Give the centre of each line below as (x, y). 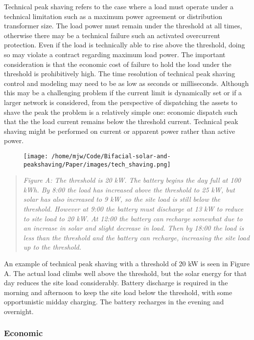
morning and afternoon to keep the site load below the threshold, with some (118, 292)
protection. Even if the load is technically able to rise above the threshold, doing (125, 45)
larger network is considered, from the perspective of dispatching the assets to (121, 102)
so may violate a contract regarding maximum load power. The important (115, 54)
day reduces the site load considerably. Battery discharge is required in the (116, 283)
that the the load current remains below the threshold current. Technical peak (121, 121)
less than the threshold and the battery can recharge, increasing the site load (136, 237)
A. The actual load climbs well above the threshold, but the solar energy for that (126, 273)
